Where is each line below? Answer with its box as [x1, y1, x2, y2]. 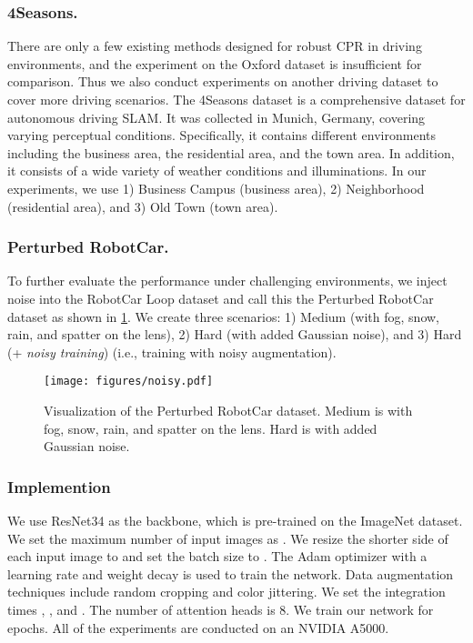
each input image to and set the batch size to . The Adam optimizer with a [7, 547, 428, 566]
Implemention [7, 475, 111, 497]
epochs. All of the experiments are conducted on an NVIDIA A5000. [7, 618, 389, 637]
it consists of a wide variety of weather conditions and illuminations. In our [7, 161, 427, 180]
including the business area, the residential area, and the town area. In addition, [7, 143, 455, 162]
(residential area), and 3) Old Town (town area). [7, 196, 278, 216]
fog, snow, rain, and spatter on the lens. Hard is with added [44, 418, 377, 437]
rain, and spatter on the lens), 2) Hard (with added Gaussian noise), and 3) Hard [7, 325, 462, 344]
